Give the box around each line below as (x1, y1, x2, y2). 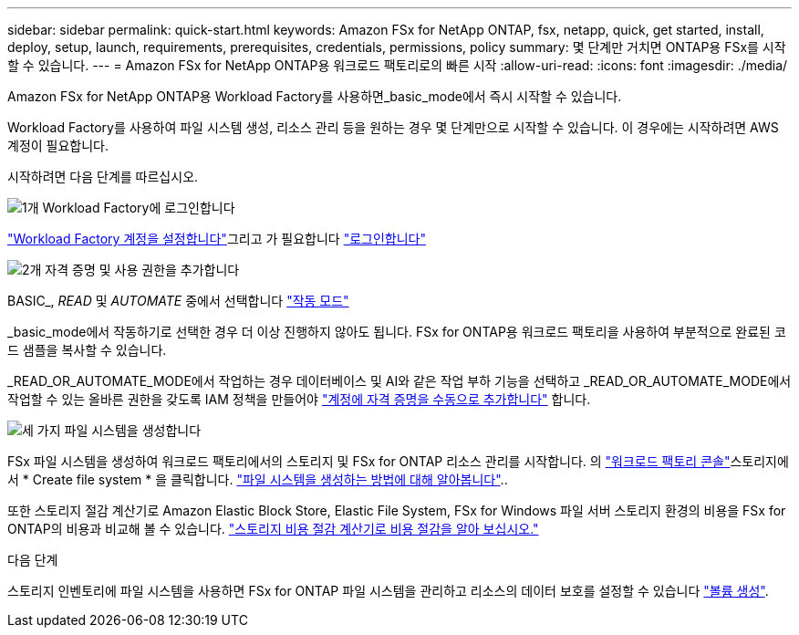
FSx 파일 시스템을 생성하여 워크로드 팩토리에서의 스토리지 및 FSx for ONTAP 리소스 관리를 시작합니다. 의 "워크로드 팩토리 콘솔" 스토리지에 (7, 453, 789, 469)
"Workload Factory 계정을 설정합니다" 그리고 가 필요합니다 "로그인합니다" (7, 231, 426, 246)
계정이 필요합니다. (7, 138, 109, 153)
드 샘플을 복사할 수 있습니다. (7, 342, 167, 358)
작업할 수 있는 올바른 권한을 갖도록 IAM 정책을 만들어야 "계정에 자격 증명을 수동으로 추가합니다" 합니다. (7, 391, 591, 407)
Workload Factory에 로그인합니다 (42, 200, 235, 215)
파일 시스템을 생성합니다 (64, 422, 202, 438)
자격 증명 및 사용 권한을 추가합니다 (45, 262, 240, 277)
